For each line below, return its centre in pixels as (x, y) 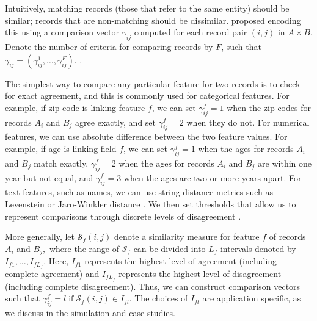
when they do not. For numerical (248, 122)
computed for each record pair (191, 32)
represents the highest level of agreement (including (181, 261)
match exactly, (61, 163)
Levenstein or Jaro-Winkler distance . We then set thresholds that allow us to (151, 204)
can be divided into (169, 248)
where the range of (84, 248)
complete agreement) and (52, 274)
